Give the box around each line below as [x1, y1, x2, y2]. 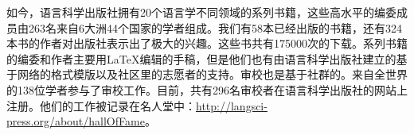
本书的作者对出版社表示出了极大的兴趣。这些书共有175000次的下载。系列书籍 [6, 35, 408, 52]
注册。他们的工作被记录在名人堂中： [6, 97, 196, 114]
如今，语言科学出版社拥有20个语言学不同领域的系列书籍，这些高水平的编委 [6, 4, 396, 20]
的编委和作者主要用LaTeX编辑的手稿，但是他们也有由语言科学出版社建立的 [6, 50, 396, 67]
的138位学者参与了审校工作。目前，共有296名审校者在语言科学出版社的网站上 [6, 81, 408, 98]
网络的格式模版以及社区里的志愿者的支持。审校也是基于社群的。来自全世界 [17, 66, 408, 83]
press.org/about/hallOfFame [6, 113, 145, 129]
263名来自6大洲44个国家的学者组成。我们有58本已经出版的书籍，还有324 [28, 19, 402, 36]
